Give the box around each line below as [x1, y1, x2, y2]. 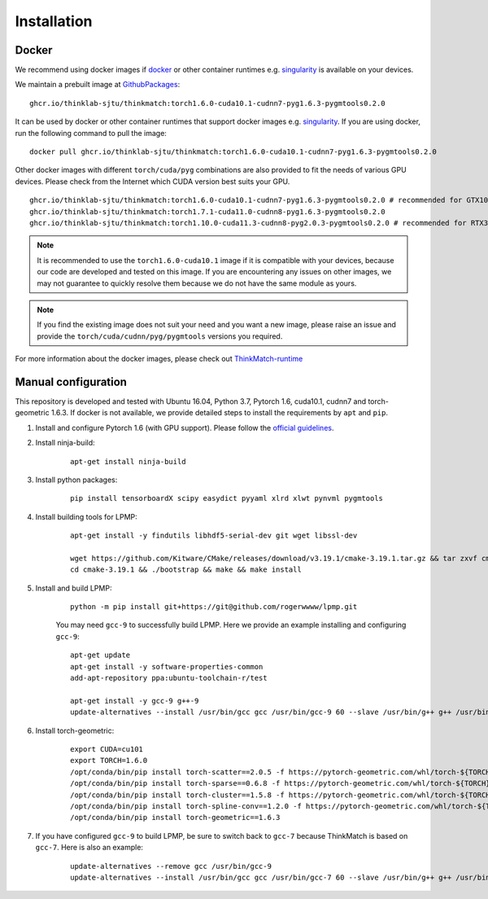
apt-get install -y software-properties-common [70, 662, 264, 671]
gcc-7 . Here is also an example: [35, 843, 144, 853]
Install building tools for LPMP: [35, 511, 137, 521]
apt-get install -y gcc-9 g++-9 [70, 696, 199, 705]
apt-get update [70, 651, 131, 660]
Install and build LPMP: [35, 583, 112, 593]
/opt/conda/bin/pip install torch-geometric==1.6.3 [70, 813, 281, 822]
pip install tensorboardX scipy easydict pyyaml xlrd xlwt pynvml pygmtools [70, 493, 384, 503]
